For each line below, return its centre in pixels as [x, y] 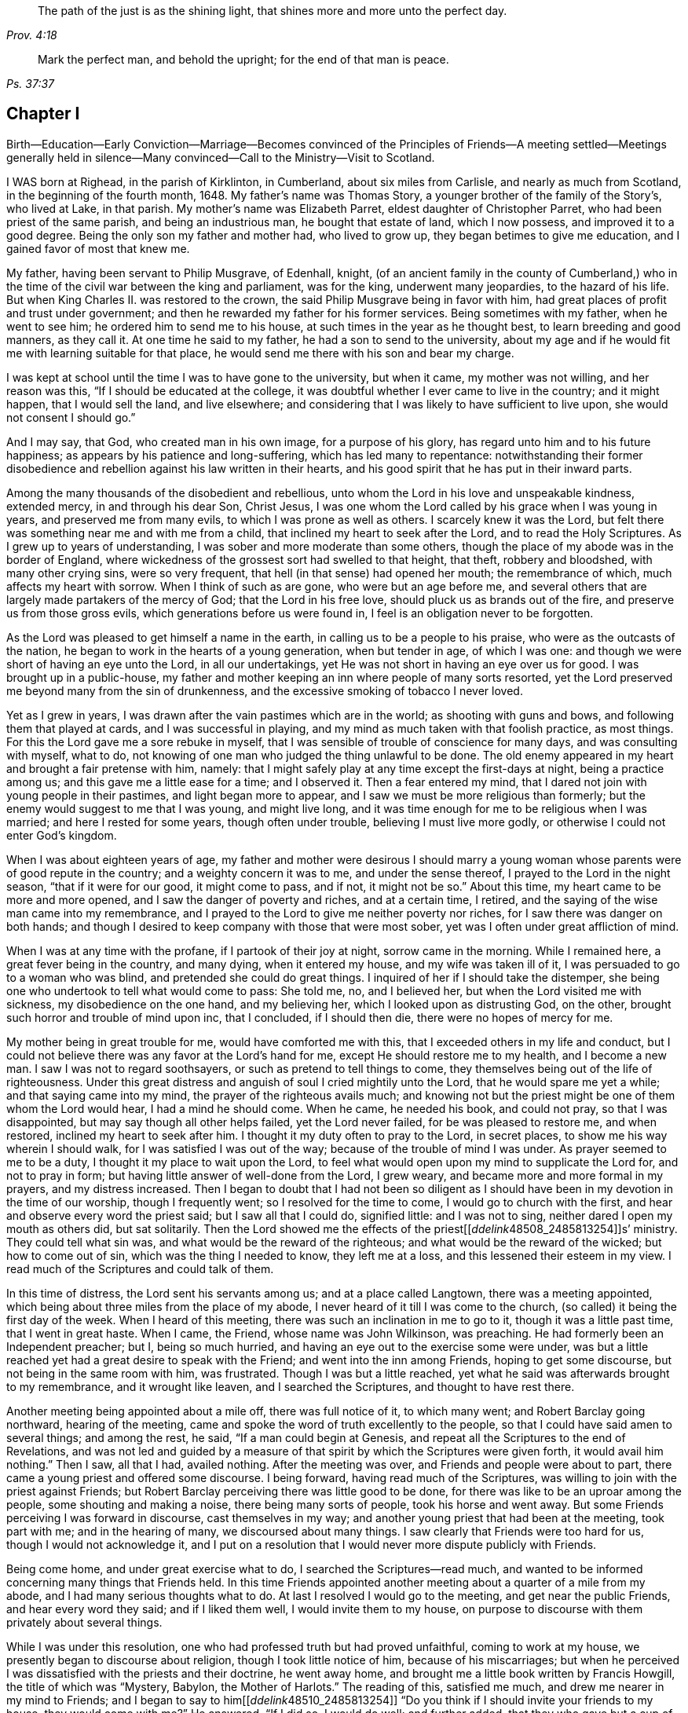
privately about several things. [84, 1622]
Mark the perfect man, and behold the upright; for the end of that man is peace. [243, 59]
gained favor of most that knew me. [98, 248]
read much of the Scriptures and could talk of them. [140, 1268]
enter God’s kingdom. [62, 835]
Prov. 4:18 [32, 35]
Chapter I [43, 114]
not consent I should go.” [71, 417]
